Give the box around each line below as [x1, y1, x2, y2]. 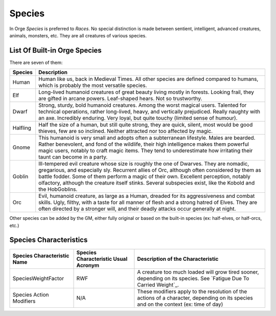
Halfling [12, 124, 32, 131]
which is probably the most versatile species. [38, 82, 147, 89]
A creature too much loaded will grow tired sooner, [137, 268, 259, 276]
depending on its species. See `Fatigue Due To [137, 275, 249, 282]
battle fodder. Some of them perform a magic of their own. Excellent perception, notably [38, 173, 250, 180]
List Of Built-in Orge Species [9, 46, 102, 55]
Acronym [76, 261, 100, 268]
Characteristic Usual [76, 255, 128, 262]
